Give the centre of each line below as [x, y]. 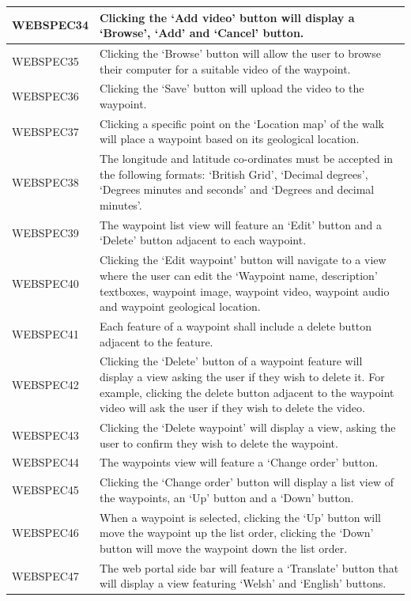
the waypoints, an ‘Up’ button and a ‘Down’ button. [226, 497]
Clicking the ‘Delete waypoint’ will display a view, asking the [247, 427]
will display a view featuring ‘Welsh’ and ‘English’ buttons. [243, 583]
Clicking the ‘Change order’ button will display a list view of [246, 482]
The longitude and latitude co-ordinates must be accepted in [246, 159]
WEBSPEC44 [45, 462]
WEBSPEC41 [45, 333]
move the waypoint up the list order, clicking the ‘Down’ [236, 533]
